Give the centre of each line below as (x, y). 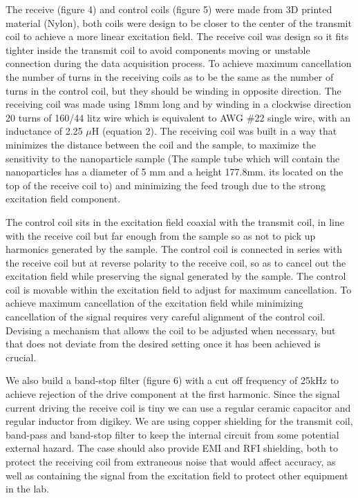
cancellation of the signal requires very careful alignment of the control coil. (166, 317)
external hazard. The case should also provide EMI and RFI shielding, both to (172, 448)
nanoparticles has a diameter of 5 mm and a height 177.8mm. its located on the (175, 172)
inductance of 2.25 (44, 131)
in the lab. (28, 489)
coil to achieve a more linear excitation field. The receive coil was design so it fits (177, 36)
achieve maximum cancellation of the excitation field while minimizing (154, 303)
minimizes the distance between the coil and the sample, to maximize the (161, 144)
